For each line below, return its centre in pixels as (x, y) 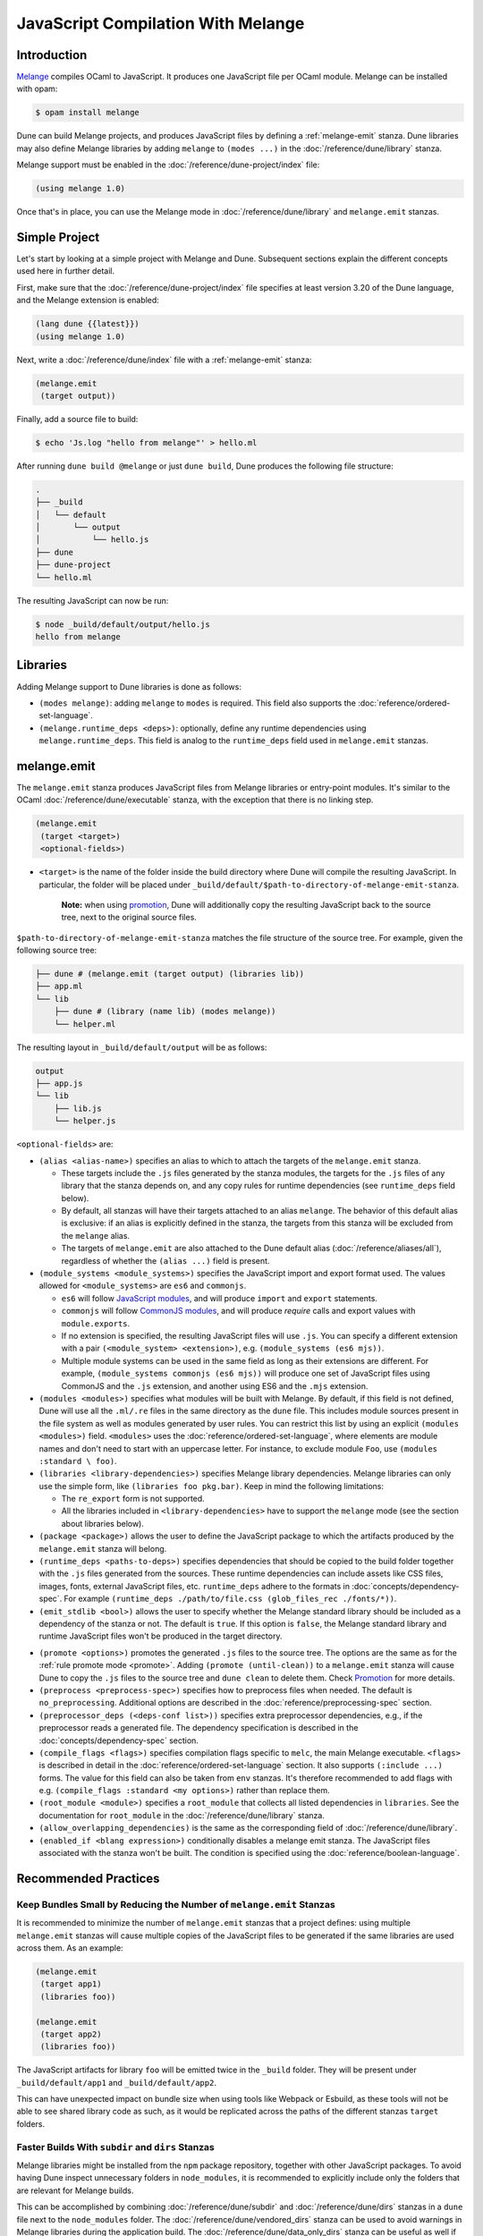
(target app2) (71, 2034)
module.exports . (96, 1323)
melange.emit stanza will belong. (103, 1548)
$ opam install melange (88, 113)
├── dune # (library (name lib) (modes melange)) (165, 1012)
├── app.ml (59, 987)
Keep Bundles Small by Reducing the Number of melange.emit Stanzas (176, 1904)
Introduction (52, 55)
